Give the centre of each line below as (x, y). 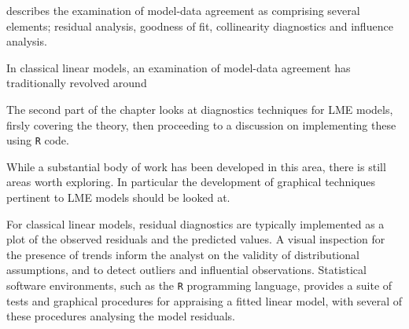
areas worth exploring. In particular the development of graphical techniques (191, 182)
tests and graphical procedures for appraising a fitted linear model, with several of (204, 300)
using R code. (38, 140)
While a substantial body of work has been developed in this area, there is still (196, 166)
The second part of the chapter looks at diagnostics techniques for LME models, (200, 109)
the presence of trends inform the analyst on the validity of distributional (183, 254)
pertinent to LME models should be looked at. (118, 197)
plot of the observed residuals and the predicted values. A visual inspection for (196, 239)
